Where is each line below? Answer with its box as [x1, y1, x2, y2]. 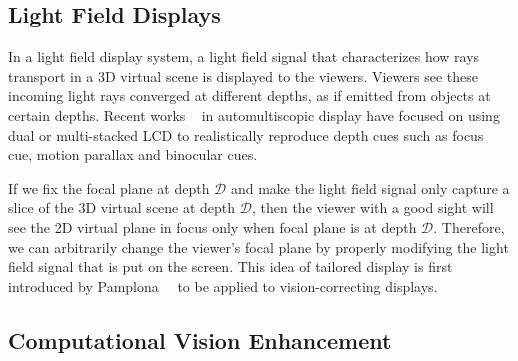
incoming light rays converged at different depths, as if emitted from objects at [8, 85, 491, 106]
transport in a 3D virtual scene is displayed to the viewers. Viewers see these [8, 65, 478, 86]
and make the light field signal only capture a [230, 177, 510, 198]
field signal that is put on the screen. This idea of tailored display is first [8, 256, 453, 277]
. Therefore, [433, 216, 505, 237]
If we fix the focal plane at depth [8, 177, 210, 198]
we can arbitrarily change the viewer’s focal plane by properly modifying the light [8, 236, 509, 257]
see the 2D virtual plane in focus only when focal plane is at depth [8, 216, 417, 237]
